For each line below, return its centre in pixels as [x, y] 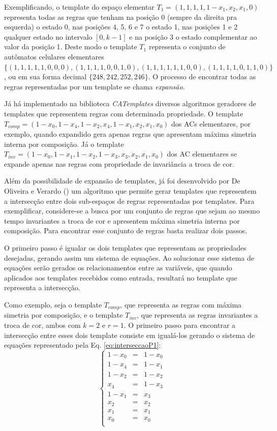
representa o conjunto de [187, 47]
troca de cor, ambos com [42, 325]
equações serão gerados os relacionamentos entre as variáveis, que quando [118, 268]
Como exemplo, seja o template [53, 304]
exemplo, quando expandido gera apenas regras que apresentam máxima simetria [130, 133]
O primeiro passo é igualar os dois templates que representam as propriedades [125, 247]
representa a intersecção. [42, 287]
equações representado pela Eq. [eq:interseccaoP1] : [83, 345]
